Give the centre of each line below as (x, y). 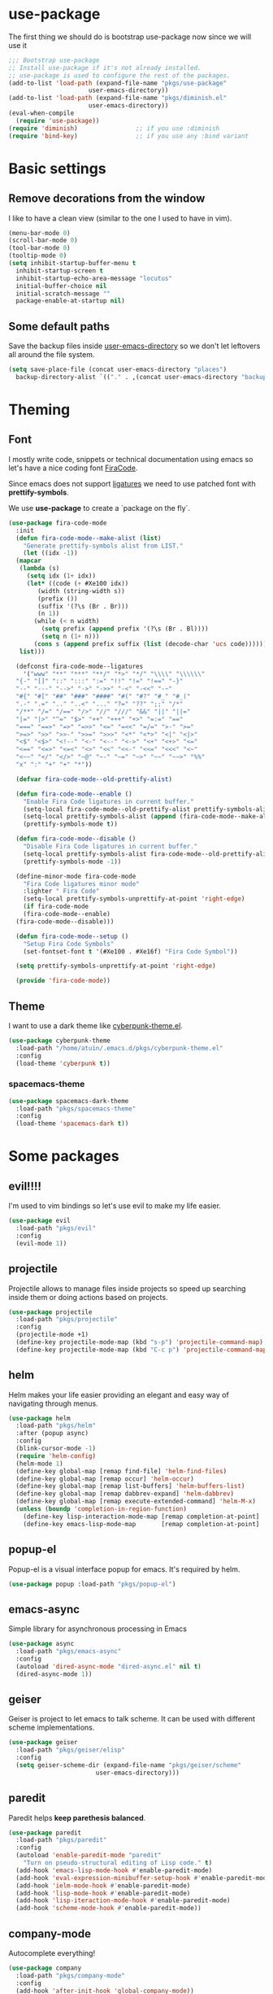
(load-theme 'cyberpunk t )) (63, 1063)
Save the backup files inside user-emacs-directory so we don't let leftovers (134, 346)
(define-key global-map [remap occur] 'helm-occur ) (105, 1479)
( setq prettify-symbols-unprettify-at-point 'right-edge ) (116, 966)
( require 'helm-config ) (56, 1456)
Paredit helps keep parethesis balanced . (77, 1817)
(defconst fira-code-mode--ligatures (80, 666)
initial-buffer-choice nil (61, 286)
